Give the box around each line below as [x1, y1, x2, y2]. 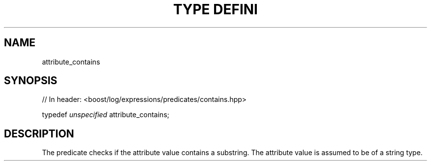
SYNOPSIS [4, 74, 58, 87]
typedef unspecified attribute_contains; [42, 110, 170, 119]
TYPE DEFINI [173, 1, 258, 18]
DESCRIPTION [4, 127, 74, 140]
